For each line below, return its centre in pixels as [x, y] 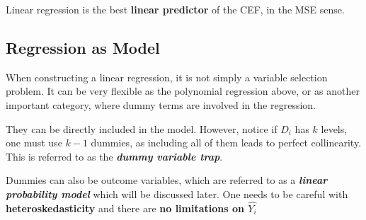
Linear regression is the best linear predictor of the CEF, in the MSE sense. [175, 9]
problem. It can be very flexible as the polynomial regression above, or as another [183, 91]
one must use [34, 143]
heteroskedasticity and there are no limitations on [125, 208]
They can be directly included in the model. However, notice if [142, 128]
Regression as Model [83, 47]
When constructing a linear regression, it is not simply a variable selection [167, 77]
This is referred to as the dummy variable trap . [114, 156]
